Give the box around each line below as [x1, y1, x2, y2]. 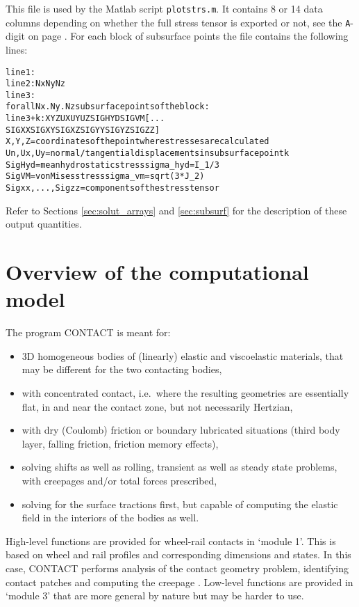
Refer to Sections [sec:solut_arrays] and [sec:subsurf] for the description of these [6, 203, 347, 217]
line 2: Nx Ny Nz [6, 79, 65, 89]
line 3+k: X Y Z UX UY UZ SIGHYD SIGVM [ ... [6, 113, 165, 124]
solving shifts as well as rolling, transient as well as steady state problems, [22, 459, 337, 474]
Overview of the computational [6, 258, 309, 286]
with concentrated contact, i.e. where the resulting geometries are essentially [22, 386, 349, 400]
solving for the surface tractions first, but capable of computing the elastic [22, 496, 338, 511]
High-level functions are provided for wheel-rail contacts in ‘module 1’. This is [6, 533, 336, 548]
